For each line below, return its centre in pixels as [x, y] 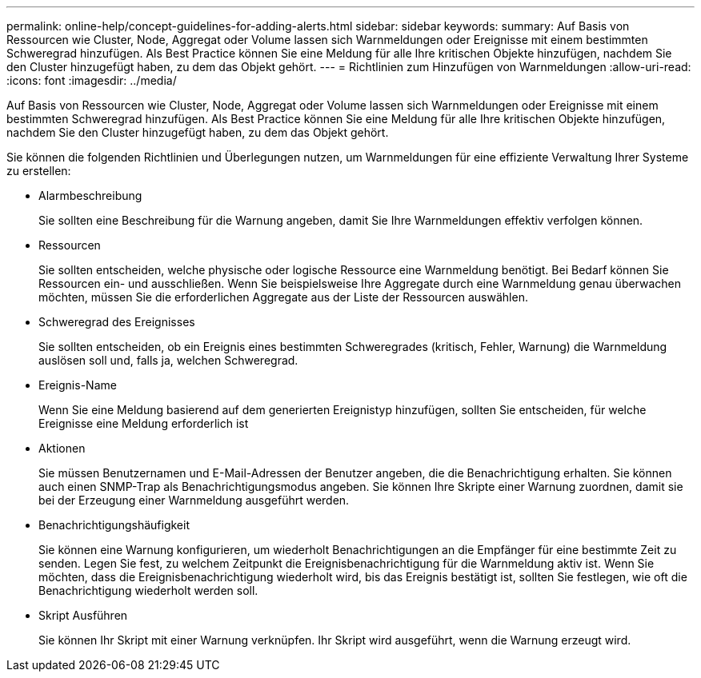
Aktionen [62, 448]
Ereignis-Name [78, 385]
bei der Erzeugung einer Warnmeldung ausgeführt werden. [194, 500]
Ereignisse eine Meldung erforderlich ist [144, 423]
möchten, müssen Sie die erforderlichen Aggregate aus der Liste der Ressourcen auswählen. [283, 297]
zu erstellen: [39, 171]
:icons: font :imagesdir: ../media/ [92, 80]
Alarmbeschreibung [90, 195]
